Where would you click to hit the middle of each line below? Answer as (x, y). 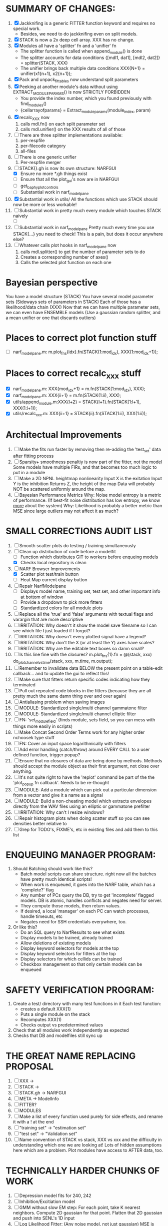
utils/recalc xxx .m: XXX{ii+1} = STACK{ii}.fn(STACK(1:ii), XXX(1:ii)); (80, 414)
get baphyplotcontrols (39, 186)
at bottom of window (42, 597)
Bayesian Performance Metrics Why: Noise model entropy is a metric (90, 495)
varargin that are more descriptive (48, 620)
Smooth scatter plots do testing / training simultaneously (77, 545)
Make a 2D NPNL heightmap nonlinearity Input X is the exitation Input (90, 478)
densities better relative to (40, 823)
